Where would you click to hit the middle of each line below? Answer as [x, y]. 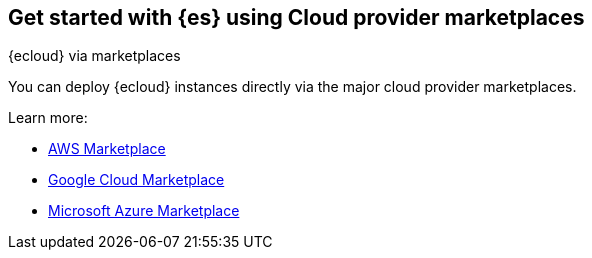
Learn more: [48, 118]
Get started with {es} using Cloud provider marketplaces [296, 17]
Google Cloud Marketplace [136, 180]
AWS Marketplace [107, 149]
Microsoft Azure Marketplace [144, 211]
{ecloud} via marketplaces [94, 56]
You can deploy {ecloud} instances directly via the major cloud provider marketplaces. [292, 87]
